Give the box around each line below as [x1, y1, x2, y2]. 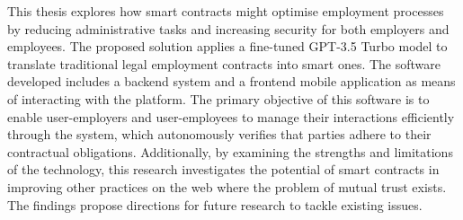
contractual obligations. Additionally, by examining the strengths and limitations [7, 142, 453, 161]
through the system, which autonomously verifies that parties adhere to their [7, 125, 432, 144]
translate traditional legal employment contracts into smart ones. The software [7, 54, 441, 73]
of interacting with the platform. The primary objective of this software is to [7, 89, 430, 108]
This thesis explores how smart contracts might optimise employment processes [7, 2, 444, 20]
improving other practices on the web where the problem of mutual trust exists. [7, 177, 447, 196]
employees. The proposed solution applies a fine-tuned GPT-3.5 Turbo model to [7, 37, 448, 56]
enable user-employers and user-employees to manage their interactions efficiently [7, 107, 455, 126]
